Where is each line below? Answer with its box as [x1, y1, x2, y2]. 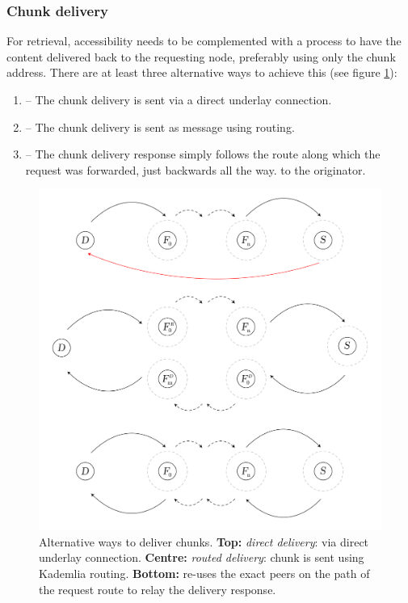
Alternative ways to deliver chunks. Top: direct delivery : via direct [39, 533, 369, 550]
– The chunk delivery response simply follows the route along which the [25, 145, 381, 162]
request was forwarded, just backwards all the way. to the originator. [25, 161, 366, 178]
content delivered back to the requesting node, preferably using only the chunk [6, 48, 396, 65]
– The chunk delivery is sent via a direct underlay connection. [25, 91, 332, 108]
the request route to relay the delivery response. [39, 580, 276, 597]
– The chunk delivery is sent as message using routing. [25, 118, 295, 135]
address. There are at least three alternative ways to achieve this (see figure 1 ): [6, 64, 397, 81]
